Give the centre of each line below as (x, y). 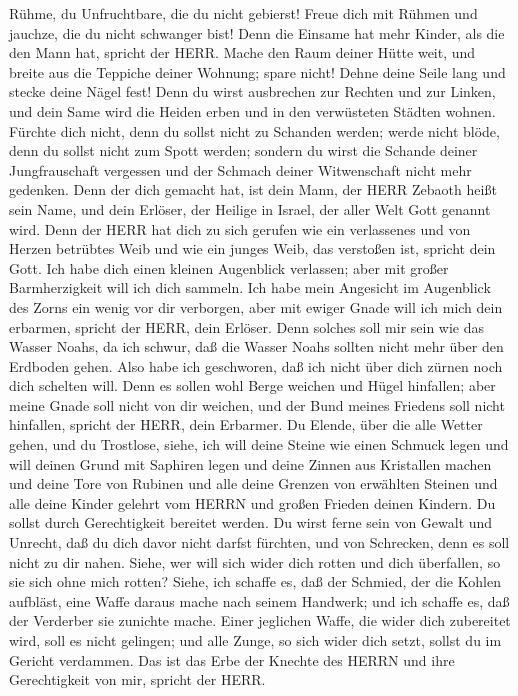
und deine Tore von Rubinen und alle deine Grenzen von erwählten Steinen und (253, 483)
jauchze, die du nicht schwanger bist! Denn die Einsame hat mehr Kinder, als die (257, 32)
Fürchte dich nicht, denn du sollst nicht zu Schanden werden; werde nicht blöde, (254, 130)
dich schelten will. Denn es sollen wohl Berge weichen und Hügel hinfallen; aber (252, 385)
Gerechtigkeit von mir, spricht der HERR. (137, 679)
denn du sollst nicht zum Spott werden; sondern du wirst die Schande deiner (243, 150)
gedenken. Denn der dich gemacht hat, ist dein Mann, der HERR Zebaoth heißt (253, 189)
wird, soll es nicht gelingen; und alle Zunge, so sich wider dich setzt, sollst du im (255, 640)
